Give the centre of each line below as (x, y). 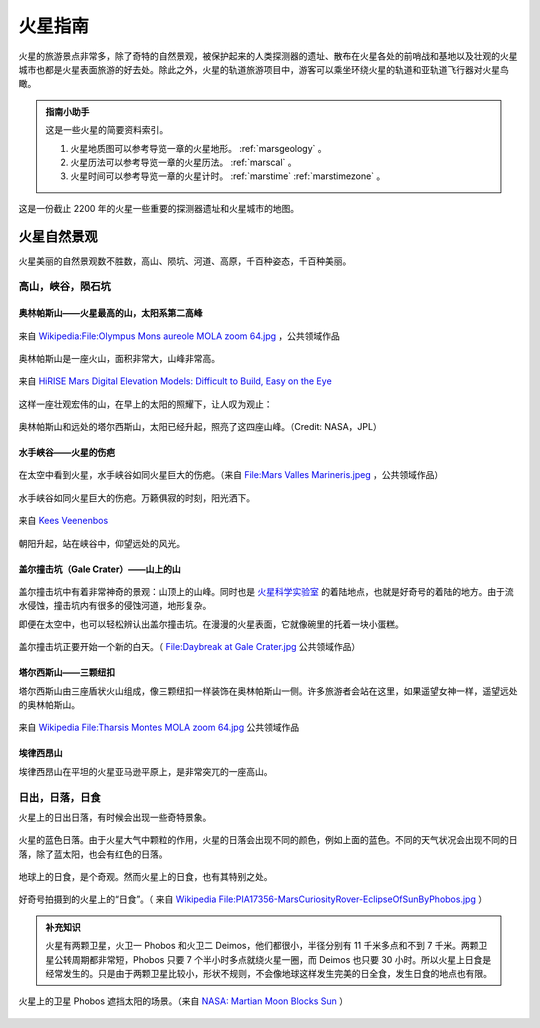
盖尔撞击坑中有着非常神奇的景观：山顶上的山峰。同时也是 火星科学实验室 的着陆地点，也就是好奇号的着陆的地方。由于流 (266, 592)
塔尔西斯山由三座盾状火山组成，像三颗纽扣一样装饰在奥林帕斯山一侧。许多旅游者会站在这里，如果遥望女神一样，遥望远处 (268, 691)
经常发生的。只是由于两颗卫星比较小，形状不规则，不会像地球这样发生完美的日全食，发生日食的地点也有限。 (268, 974)
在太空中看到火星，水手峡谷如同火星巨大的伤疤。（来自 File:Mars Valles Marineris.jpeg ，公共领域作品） (231, 475)
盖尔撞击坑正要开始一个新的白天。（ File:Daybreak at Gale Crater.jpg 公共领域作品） (189, 647)
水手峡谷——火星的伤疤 (66, 452)
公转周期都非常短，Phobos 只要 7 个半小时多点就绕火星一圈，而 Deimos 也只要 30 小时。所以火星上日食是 (272, 959)
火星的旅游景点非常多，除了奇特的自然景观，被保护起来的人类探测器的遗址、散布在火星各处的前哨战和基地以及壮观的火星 (268, 56)
